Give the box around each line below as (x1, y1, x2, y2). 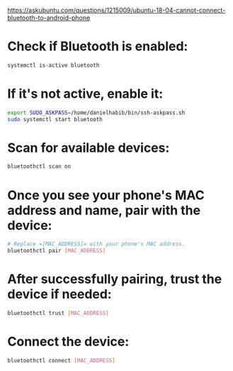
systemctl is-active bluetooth (7, 62, 100, 69)
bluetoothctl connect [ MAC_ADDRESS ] (7, 357, 115, 364)
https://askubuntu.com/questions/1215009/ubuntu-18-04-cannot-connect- (7, 6, 226, 14)
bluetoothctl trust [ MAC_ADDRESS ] (7, 309, 110, 316)
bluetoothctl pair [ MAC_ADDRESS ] (7, 248, 106, 255)
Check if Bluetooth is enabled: (7, 38, 188, 55)
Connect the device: (7, 333, 130, 350)
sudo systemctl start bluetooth (7, 116, 103, 123)
